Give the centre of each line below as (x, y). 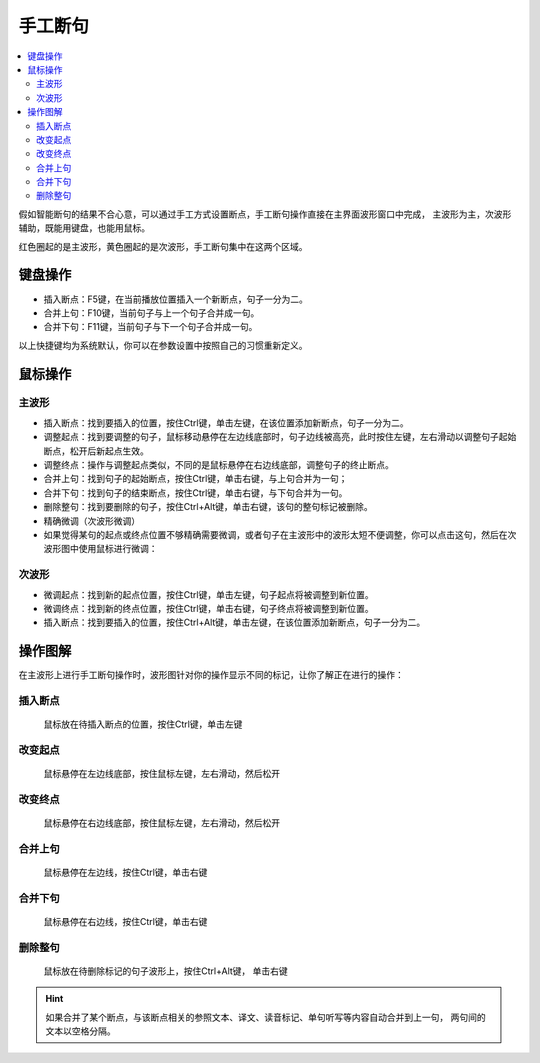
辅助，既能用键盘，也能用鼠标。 (84, 228)
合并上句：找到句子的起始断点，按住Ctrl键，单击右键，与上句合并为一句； (195, 479)
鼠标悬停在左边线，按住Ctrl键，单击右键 (125, 872)
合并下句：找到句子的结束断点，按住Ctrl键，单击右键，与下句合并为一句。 (195, 492)
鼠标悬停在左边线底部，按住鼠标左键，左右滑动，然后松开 (161, 774)
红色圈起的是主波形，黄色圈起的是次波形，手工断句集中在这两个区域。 (163, 246)
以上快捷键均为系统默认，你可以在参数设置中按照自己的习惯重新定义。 (163, 345)
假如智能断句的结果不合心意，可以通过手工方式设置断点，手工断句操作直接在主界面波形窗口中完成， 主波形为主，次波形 (265, 214)
